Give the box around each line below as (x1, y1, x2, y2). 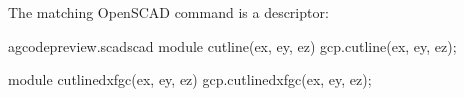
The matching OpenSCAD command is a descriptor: (8, 2, 329, 22)
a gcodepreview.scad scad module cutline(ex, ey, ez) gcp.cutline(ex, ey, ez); (8, 35, 457, 56)
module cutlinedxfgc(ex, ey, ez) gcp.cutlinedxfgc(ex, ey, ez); (8, 69, 372, 90)
